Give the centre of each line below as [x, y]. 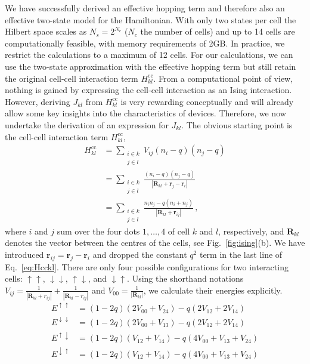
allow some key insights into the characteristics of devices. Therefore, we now [145, 113]
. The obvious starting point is [237, 124]
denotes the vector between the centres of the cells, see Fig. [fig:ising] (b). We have [155, 243]
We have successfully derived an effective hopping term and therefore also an [145, 8]
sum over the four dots [98, 231]
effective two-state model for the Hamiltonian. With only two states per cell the [151, 19]
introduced [24, 254]
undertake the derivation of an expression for [87, 124]
